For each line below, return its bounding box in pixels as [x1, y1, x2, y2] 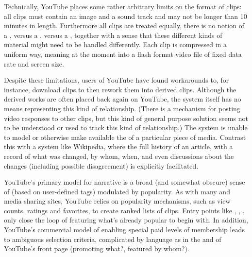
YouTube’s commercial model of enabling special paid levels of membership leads [4, 224, 245, 235]
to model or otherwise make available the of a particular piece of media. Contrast [4, 132, 246, 142]
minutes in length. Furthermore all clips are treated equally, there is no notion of [4, 20, 244, 31]
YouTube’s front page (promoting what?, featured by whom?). [4, 243, 189, 254]
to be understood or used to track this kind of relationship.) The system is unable [4, 122, 248, 133]
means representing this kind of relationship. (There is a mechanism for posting [4, 103, 240, 113]
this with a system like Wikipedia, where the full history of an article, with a [4, 141, 233, 152]
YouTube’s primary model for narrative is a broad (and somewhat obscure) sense [4, 177, 245, 187]
